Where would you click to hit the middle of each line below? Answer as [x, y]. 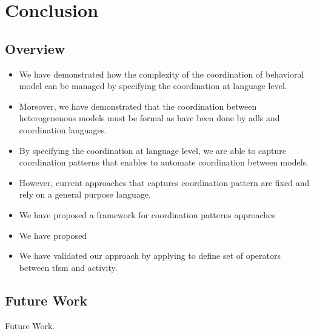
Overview [35, 48]
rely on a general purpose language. [85, 194]
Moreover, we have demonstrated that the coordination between [138, 106]
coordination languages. [63, 129]
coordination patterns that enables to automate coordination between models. [164, 162]
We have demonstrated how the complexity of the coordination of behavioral [162, 74]
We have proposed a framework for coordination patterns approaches [147, 214]
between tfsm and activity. [68, 267]
